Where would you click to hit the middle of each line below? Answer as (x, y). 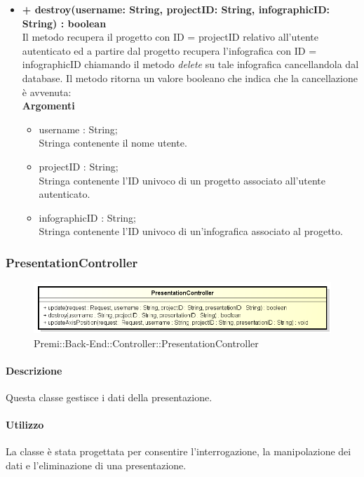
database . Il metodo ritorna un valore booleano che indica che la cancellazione (190, 78)
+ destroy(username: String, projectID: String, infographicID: (176, 9)
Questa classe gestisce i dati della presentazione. (109, 397)
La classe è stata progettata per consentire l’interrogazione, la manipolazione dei (178, 451)
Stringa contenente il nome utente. (113, 143)
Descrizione (34, 370)
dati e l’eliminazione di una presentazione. (96, 465)
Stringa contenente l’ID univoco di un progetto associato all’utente (182, 180)
